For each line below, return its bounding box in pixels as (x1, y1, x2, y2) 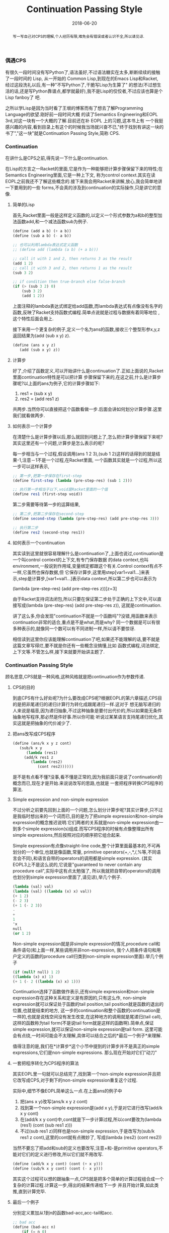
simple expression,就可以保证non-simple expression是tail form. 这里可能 (12, 1026, 162, 1032)
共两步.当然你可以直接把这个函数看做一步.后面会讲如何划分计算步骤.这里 (12, 406, 162, 412)
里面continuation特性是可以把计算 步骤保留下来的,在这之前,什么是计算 (12, 374, 157, 380)
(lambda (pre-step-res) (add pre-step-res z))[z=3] (12, 585, 117, 591)
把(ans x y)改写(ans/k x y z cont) (20, 1099, 88, 1105)
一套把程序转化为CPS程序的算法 (12, 1060, 79, 1067)
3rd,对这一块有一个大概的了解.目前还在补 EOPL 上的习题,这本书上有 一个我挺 (5, 118, 163, 124)
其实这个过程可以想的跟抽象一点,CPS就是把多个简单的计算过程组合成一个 (12, 1176, 164, 1182)
